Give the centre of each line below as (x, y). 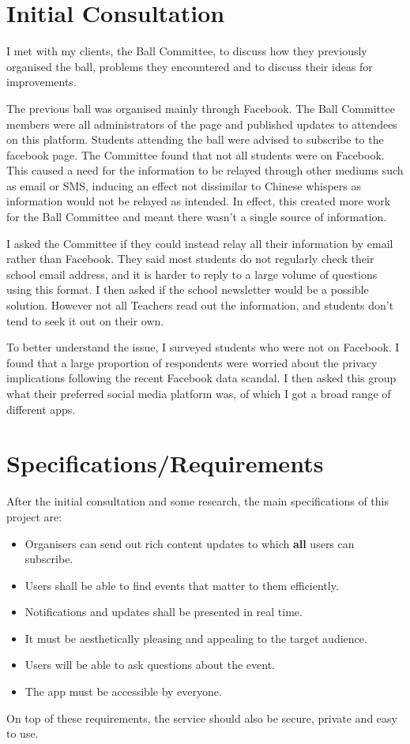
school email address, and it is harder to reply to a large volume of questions (192, 274)
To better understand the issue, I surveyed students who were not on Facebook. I (203, 347)
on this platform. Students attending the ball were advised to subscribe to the (195, 139)
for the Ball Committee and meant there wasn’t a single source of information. (197, 217)
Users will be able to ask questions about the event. (150, 665)
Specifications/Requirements (165, 463)
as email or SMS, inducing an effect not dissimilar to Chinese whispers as (184, 185)
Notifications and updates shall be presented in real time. (164, 612)
